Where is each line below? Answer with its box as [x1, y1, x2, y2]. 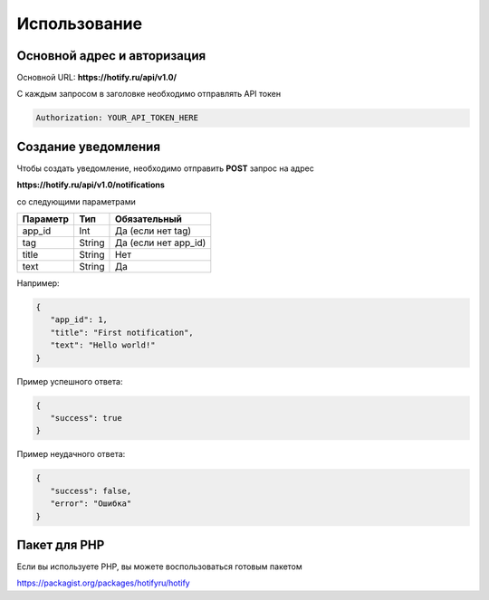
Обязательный [114, 213, 183, 225]
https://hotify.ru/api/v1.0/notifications [16, 179, 165, 190]
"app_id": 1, [50, 315, 109, 325]
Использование [16, 14, 143, 33]
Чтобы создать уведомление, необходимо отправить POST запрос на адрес [16, 163, 314, 174]
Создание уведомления [16, 138, 161, 154]
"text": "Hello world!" [50, 340, 156, 350]
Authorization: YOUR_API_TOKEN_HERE [35, 113, 199, 123]
